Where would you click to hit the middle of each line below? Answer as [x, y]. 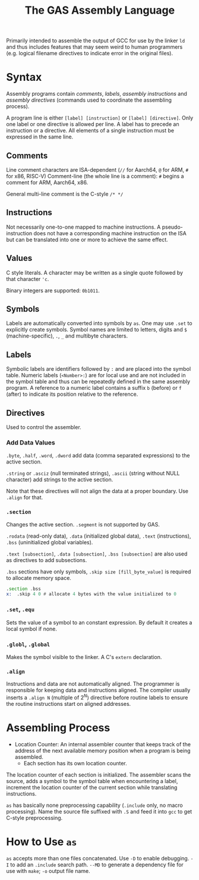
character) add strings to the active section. [60, 480]
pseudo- [172, 227]
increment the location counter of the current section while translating [92, 787]
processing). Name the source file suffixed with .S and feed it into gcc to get [99, 811]
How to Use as [42, 842]
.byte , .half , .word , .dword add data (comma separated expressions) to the [98, 456]
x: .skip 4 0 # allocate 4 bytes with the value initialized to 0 [91, 594]
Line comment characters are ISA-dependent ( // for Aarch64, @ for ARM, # [97, 169]
